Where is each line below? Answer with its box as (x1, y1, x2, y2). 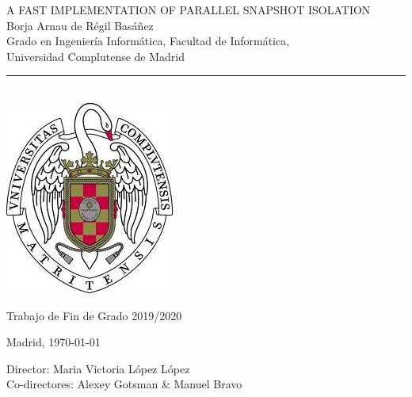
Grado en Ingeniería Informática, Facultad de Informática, (6, 32, 290, 49)
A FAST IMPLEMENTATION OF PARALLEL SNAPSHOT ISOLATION (6, 2, 371, 17)
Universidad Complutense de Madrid (6, 48, 185, 64)
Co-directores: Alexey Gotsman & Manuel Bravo (6, 376, 242, 392)
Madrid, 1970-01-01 (6, 334, 101, 350)
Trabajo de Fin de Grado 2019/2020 (6, 307, 182, 323)
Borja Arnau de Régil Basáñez (6, 17, 154, 33)
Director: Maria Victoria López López (6, 360, 190, 376)
